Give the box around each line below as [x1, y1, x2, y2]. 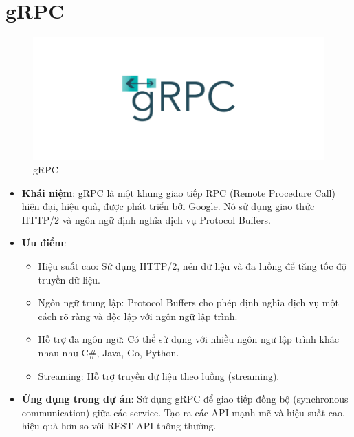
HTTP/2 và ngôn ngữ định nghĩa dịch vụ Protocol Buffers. [21, 212, 271, 226]
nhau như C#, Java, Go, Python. [38, 345, 179, 359]
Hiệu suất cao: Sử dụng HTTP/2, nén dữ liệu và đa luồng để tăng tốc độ [38, 258, 346, 273]
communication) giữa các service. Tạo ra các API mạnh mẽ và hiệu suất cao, [21, 405, 345, 419]
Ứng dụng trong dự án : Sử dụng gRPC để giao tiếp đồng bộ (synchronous [21, 392, 349, 406]
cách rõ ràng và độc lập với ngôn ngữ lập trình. [38, 308, 238, 323]
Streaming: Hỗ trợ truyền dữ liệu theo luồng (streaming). [38, 368, 280, 383]
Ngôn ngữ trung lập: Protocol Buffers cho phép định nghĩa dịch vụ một [38, 295, 339, 310]
